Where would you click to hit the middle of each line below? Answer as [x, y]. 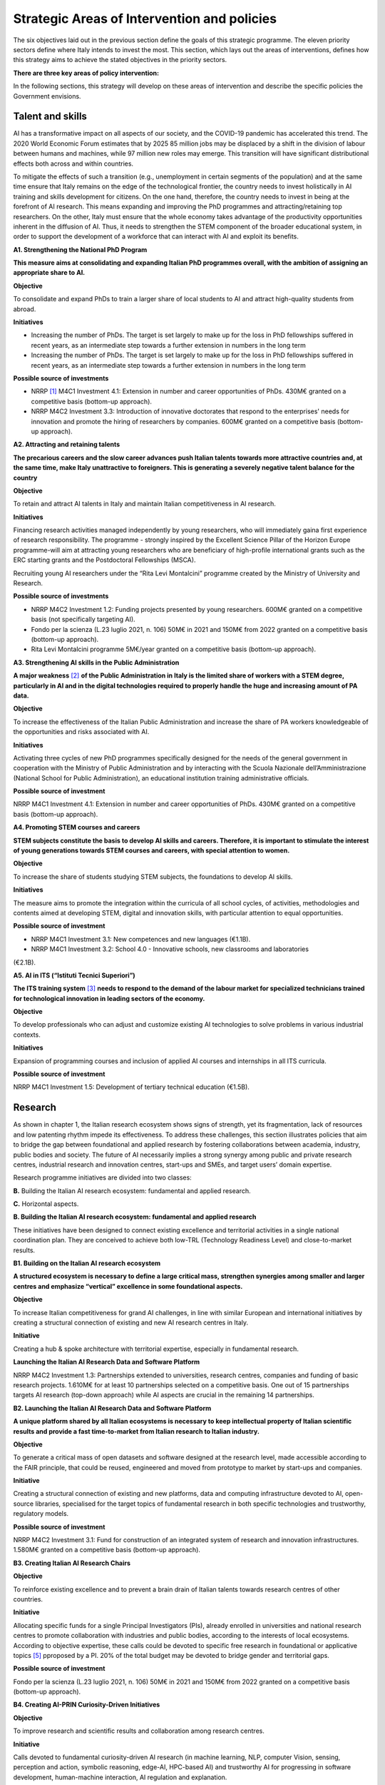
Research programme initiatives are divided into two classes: [102, 1177]
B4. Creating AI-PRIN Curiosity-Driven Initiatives [87, 1705]
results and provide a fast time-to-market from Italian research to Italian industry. [137, 1431]
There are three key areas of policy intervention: [86, 73]
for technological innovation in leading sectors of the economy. [109, 998]
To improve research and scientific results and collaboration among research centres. [139, 1731]
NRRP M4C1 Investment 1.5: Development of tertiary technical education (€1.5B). [131, 1087]
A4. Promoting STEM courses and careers [77, 828]
